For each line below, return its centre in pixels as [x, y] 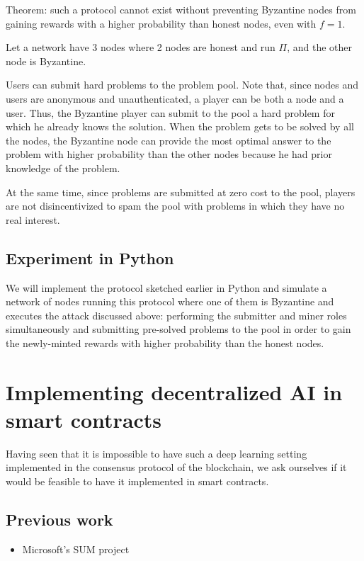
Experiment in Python [90, 257]
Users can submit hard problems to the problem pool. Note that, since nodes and [182, 85]
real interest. [33, 219]
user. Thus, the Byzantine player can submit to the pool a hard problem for [170, 112]
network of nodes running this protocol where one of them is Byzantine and [170, 301]
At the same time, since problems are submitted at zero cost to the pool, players [181, 192]
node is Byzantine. [46, 61]
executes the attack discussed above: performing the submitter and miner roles [176, 315]
